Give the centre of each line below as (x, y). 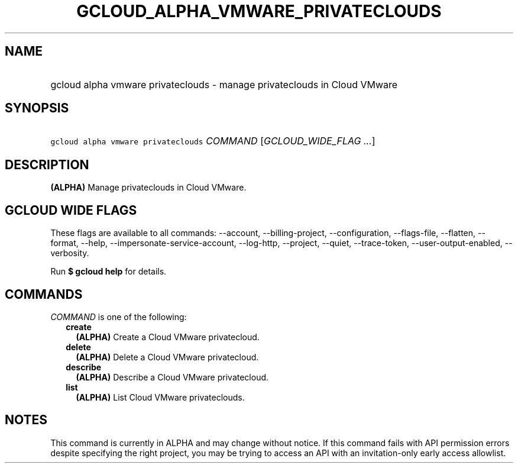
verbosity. (70, 253)
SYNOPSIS (37, 108)
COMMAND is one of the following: (119, 317)
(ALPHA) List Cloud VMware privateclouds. (160, 397)
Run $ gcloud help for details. (109, 272)
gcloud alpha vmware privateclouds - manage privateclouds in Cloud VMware (224, 84)
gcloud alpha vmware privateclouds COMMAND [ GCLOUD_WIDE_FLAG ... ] (213, 141)
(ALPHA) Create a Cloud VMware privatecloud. (168, 337)
